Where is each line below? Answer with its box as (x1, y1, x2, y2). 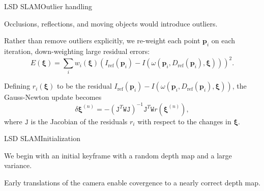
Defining (4, 80, 31, 91)
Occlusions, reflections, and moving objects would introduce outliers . (4, 18, 218, 29)
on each (211, 35, 236, 46)
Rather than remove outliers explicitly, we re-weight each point (4, 35, 200, 46)
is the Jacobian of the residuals (31, 116, 128, 126)
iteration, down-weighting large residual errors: (4, 45, 150, 56)
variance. (4, 160, 32, 171)
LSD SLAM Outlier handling (4, 1, 92, 11)
